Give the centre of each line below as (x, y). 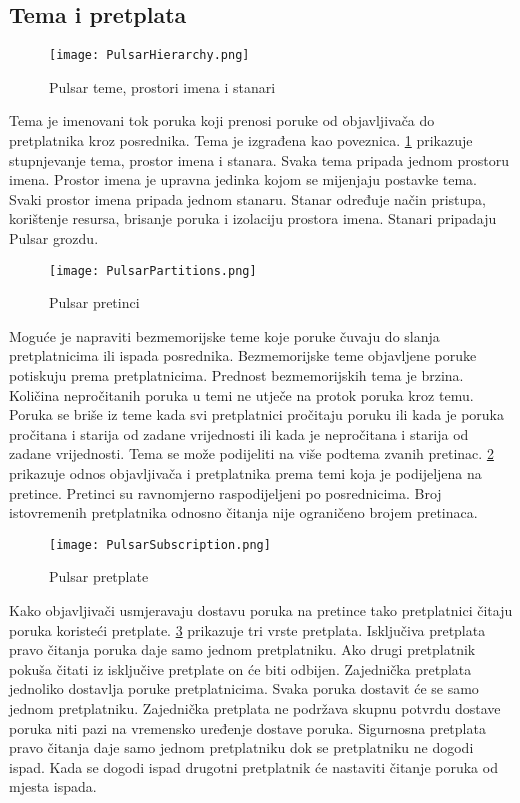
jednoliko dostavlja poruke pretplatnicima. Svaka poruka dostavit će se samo (244, 688)
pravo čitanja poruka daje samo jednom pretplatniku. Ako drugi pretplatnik (242, 649)
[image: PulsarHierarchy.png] (149, 55)
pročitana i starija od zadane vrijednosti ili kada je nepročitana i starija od (239, 433)
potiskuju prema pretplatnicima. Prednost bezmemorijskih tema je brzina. (236, 375)
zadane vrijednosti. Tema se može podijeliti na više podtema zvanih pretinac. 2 (251, 453)
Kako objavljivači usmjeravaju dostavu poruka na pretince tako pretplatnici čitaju (261, 610)
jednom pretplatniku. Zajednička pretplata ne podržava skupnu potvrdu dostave (255, 708)
